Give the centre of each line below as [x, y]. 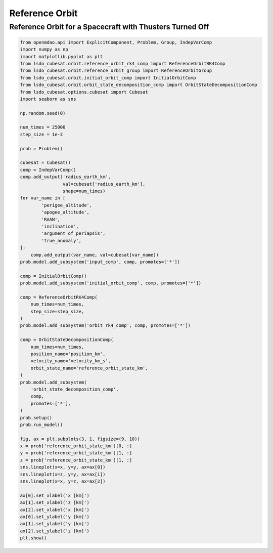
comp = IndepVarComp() [48, 170]
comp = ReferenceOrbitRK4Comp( [59, 297]
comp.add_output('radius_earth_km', [65, 177]
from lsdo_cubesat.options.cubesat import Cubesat [84, 92]
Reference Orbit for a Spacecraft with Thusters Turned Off [109, 27]
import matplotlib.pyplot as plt [61, 56]
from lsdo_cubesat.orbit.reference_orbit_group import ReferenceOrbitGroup [116, 71]
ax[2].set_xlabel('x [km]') [55, 509]
